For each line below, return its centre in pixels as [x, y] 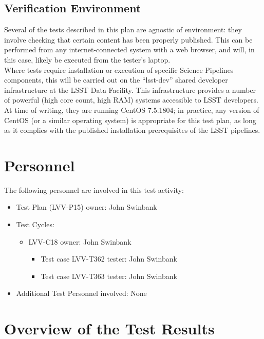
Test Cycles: [35, 224]
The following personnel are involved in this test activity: [94, 190]
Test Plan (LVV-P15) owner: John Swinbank [87, 207]
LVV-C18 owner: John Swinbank [80, 241]
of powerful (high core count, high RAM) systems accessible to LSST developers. [131, 100]
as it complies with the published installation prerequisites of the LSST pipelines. [132, 130]
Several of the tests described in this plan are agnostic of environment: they [123, 29]
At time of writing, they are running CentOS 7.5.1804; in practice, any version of [132, 109]
